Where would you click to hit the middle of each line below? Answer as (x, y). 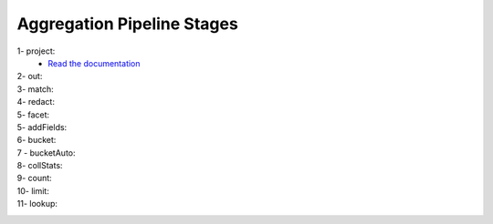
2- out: (30, 76)
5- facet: (33, 115)
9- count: (34, 178)
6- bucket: (37, 140)
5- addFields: (42, 127)
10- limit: (33, 190)
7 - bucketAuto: (47, 153)
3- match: (35, 89)
